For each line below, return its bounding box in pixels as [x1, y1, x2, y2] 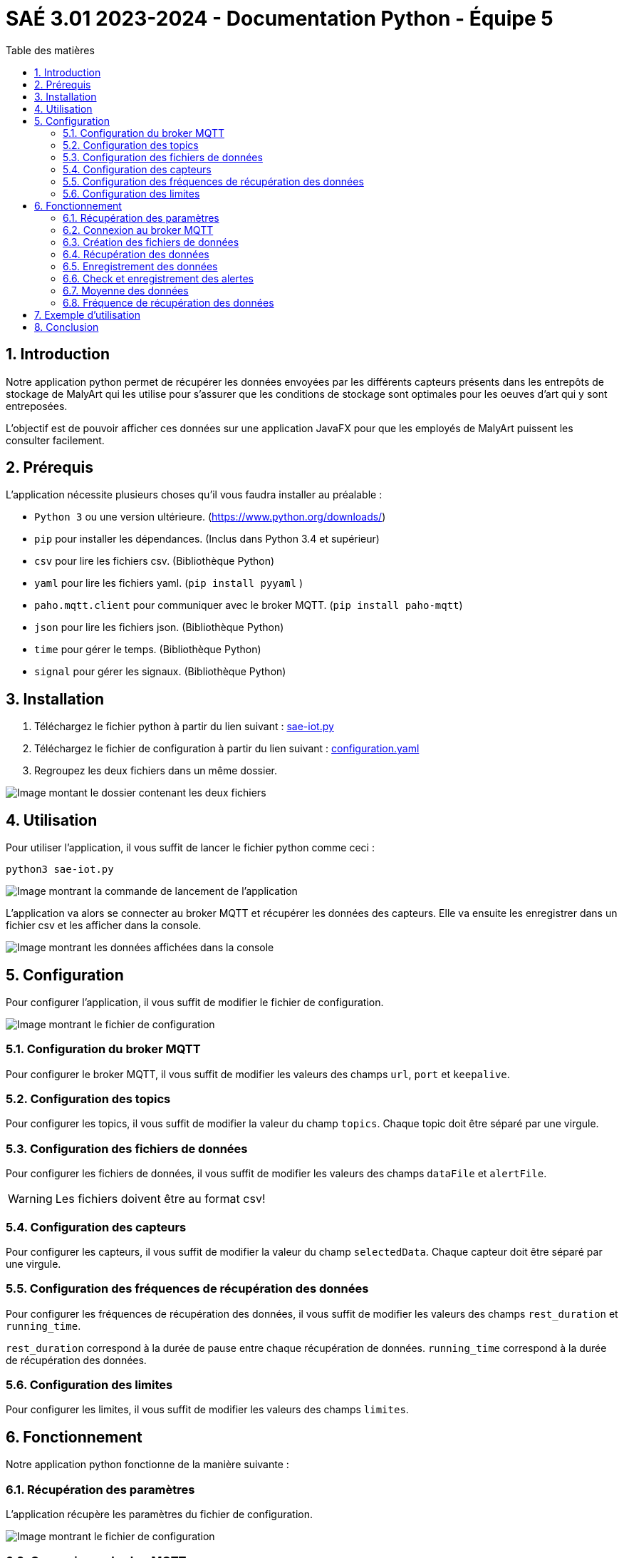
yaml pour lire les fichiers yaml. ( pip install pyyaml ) [34, 577, 303, 590]
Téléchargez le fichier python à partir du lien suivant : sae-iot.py [34, 720, 334, 733]
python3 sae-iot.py [6, 863, 114, 876]
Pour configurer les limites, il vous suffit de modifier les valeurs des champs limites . [6, 1403, 409, 1416]
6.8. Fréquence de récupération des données [63, 296, 274, 309]
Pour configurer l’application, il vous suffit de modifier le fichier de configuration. [6, 995, 384, 1008]
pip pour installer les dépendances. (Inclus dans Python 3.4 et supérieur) [34, 533, 380, 545]
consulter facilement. [6, 434, 105, 446]
